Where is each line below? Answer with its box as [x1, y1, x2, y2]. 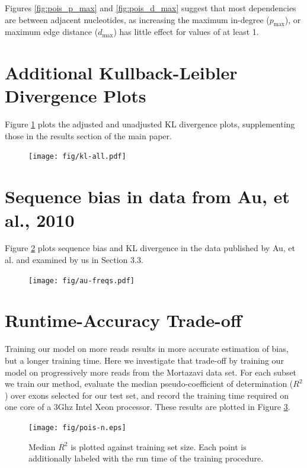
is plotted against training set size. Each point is [71, 440, 247, 453]
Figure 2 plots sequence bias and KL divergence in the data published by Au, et [5, 242, 296, 254]
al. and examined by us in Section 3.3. [5, 254, 143, 266]
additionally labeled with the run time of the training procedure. [28, 452, 264, 464]
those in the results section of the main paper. [5, 129, 172, 142]
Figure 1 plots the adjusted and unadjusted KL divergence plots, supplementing [5, 118, 295, 130]
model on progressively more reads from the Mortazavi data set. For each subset [5, 366, 297, 378]
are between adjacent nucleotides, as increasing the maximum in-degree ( [5, 13, 270, 25]
